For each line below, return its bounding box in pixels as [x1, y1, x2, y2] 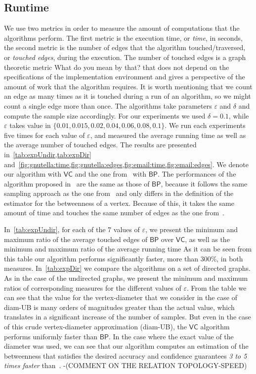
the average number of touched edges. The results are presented [4, 139, 197, 150]
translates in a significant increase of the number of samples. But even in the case [4, 312, 251, 322]
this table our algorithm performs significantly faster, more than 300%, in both [4, 253, 243, 263]
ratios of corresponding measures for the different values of [4, 282, 181, 293]
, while [228, 110, 249, 121]
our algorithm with [4, 169, 61, 179]
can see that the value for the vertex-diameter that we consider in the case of [4, 292, 238, 303]
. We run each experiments [165, 120, 246, 130]
